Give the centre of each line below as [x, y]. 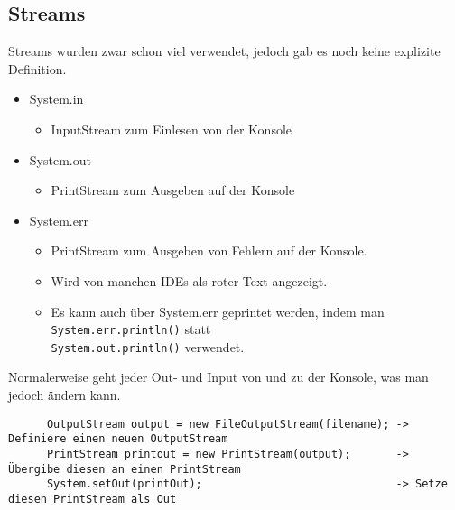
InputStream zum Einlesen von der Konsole [172, 129]
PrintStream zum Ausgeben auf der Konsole [173, 190]
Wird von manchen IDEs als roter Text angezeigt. [189, 280]
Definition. [37, 68]
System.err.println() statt [131, 329]
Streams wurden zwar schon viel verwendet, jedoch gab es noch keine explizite [224, 51]
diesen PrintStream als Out [93, 499]
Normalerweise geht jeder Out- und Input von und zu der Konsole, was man [218, 377]
